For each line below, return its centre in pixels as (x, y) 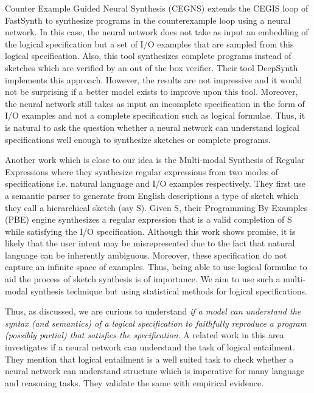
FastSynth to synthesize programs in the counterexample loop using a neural (148, 20)
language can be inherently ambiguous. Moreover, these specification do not (146, 255)
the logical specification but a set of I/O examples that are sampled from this (149, 43)
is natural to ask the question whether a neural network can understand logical (152, 127)
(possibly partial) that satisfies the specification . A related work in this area (145, 335)
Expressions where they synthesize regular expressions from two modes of (142, 171)
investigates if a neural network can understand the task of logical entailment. (150, 347)
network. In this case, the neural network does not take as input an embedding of (157, 32)
